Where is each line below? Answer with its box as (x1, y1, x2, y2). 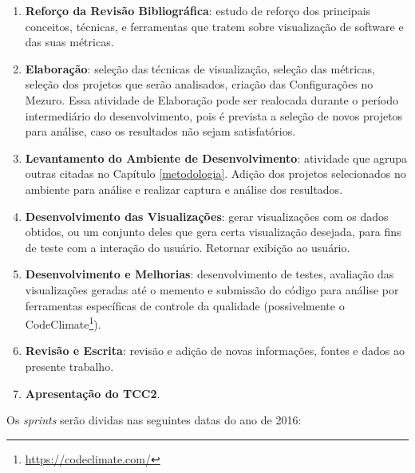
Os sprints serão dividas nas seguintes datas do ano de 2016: (6, 412, 302, 428)
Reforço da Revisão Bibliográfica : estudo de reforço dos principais (25, 2, 371, 18)
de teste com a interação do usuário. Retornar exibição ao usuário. (25, 238, 350, 255)
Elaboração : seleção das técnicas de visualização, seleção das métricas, (25, 60, 375, 77)
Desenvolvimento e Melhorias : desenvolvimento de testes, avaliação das (25, 266, 394, 282)
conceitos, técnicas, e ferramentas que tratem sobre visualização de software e (25, 18, 404, 34)
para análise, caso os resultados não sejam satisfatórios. (25, 123, 296, 140)
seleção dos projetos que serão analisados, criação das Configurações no (25, 76, 373, 93)
